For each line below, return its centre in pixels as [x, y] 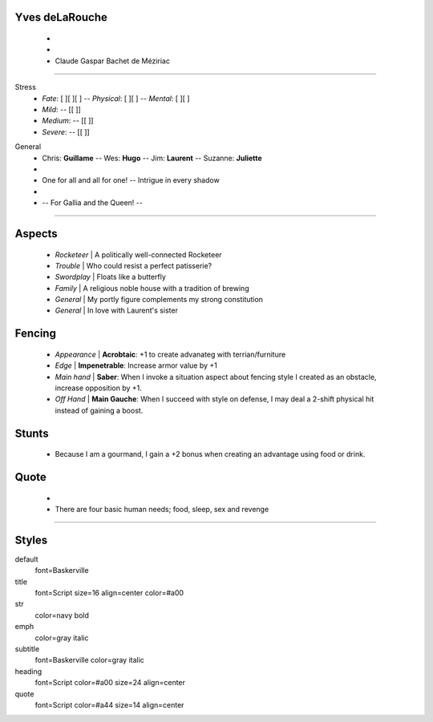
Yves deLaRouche [61, 17]
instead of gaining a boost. [99, 410]
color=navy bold [62, 615]
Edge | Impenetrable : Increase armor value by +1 [136, 365]
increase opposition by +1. [98, 388]
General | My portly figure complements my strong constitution [159, 300]
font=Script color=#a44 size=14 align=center [109, 705]
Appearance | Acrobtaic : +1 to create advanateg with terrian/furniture [170, 354]
